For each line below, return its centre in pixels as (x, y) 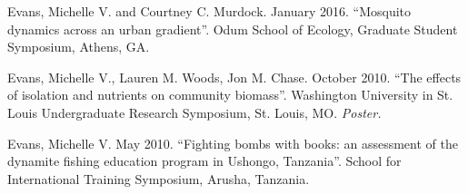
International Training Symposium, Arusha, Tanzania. (159, 178)
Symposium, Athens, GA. (79, 47)
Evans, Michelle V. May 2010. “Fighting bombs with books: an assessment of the (233, 143)
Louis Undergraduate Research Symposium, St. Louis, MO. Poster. (194, 112)
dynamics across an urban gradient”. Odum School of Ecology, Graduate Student (233, 29)
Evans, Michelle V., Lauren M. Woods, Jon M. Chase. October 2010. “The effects (234, 77)
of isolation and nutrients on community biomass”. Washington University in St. (230, 95)
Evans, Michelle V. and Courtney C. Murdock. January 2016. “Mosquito (209, 11)
